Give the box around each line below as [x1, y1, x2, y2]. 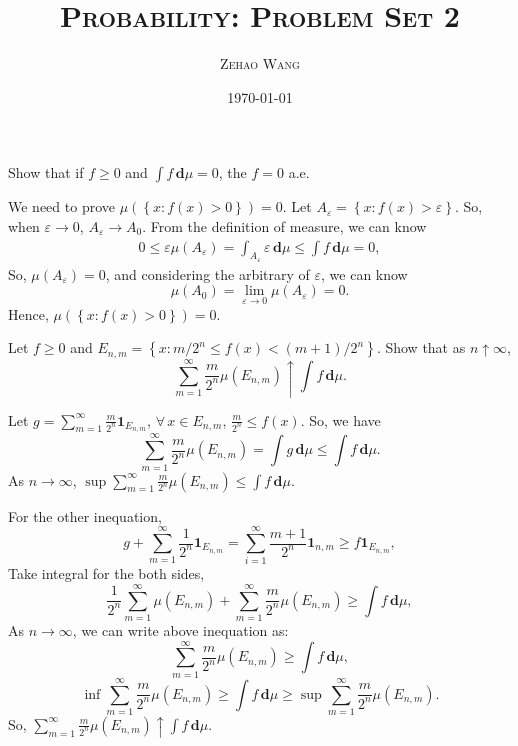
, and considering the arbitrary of [105, 263, 310, 284]
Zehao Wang [220, 53, 300, 74]
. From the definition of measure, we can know [142, 215, 427, 236]
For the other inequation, [8, 505, 162, 526]
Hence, [8, 303, 49, 324]
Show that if [8, 162, 84, 183]
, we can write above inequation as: [72, 620, 289, 641]
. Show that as [376, 337, 466, 358]
